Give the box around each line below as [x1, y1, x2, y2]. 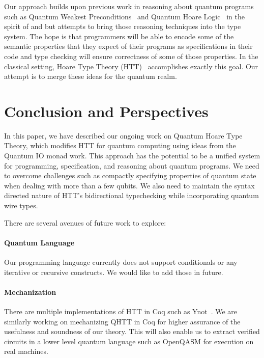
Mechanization [4, 286, 56, 297]
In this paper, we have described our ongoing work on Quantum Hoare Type [4, 130, 243, 141]
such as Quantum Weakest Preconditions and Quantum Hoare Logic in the [4, 11, 245, 21]
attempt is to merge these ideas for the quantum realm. [4, 71, 177, 81]
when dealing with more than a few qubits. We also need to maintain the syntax [4, 180, 255, 190]
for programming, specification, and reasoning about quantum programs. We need [4, 160, 259, 171]
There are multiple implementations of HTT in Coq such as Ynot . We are [4, 306, 238, 316]
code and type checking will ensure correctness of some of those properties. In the [4, 50, 258, 61]
